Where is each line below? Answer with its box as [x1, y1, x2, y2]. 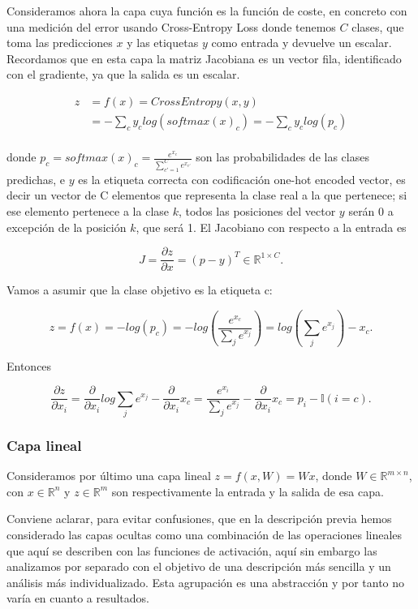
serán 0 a [348, 203, 394, 220]
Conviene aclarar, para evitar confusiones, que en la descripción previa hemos [6, 510, 392, 527]
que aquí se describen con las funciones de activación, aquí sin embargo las [6, 542, 377, 559]
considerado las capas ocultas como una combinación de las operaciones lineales [6, 526, 403, 543]
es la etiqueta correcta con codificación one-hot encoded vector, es [78, 170, 406, 187]
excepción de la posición [6, 218, 127, 235]
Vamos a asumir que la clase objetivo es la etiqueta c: [6, 281, 273, 298]
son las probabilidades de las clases [196, 148, 369, 165]
